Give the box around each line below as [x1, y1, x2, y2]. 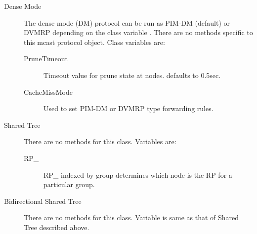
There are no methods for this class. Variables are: [24, 136, 176, 147]
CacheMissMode [24, 86, 73, 97]
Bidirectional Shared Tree [4, 195, 82, 206]
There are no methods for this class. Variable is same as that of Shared [24, 212, 239, 223]
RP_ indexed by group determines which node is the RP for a [43, 169, 232, 180]
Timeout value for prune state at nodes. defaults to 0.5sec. [43, 70, 221, 80]
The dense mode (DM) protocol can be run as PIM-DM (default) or [24, 17, 230, 28]
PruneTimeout [24, 53, 68, 64]
